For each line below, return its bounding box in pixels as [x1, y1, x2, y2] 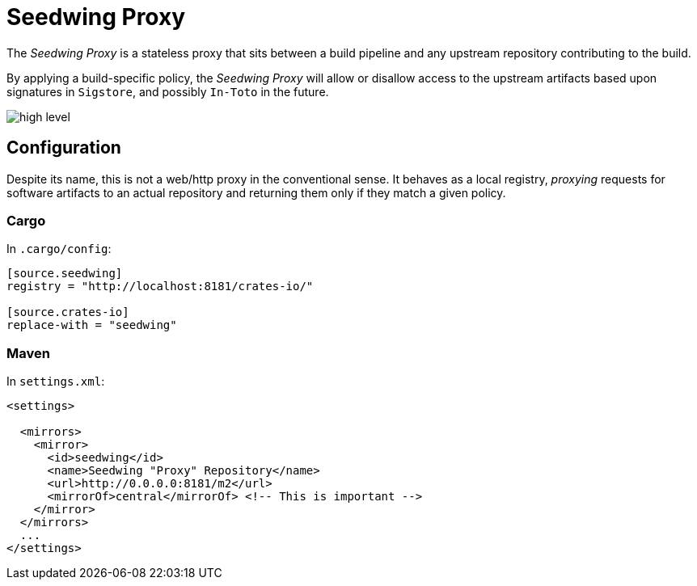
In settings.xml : [6, 374, 105, 389]
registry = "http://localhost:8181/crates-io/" [6, 280, 314, 293]
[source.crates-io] [6, 306, 129, 319]
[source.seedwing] [6, 267, 123, 280]
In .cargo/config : [6, 242, 112, 256]
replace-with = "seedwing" [6, 318, 177, 332]
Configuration [6, 137, 121, 158]
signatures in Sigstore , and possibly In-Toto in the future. [6, 84, 329, 99]
